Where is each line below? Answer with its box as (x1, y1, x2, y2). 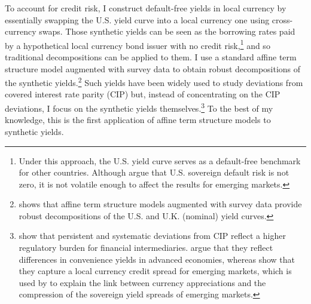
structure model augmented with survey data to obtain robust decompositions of (5, 62, 301, 75)
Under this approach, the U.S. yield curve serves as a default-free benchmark (19, 154, 301, 167)
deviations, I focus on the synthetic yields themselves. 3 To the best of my (5, 100, 273, 114)
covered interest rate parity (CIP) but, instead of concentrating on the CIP (5, 88, 280, 100)
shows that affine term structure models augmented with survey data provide (19, 198, 302, 210)
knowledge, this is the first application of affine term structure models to (5, 113, 271, 126)
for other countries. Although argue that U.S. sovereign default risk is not (19, 166, 289, 179)
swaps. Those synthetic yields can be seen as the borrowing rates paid (39, 25, 295, 38)
